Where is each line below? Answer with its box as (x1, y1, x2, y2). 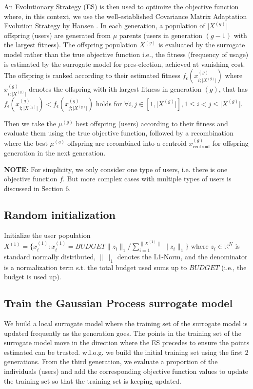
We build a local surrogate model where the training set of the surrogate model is (4, 318, 248, 329)
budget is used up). (4, 272, 61, 282)
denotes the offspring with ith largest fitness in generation (28, 83, 201, 94)
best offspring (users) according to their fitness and (76, 118, 228, 128)
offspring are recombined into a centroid (67, 137, 187, 148)
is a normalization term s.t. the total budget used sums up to (4, 262, 187, 272)
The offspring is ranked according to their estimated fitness (4, 70, 180, 80)
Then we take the (4, 118, 56, 128)
